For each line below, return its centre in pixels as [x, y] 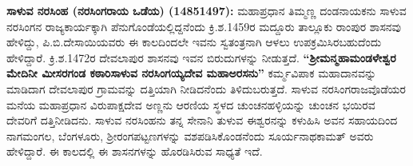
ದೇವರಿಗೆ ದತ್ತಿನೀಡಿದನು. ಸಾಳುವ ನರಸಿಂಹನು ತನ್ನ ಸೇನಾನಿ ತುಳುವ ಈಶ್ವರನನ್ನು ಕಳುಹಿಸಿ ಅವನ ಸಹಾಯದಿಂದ [202, 120]
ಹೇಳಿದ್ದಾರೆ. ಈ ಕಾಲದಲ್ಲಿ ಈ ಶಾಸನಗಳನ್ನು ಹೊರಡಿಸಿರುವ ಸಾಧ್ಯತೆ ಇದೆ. [135, 151]
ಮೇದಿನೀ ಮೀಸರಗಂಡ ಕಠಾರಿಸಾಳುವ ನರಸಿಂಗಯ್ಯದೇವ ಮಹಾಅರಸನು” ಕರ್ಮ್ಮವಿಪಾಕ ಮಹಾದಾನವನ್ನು [192, 73]
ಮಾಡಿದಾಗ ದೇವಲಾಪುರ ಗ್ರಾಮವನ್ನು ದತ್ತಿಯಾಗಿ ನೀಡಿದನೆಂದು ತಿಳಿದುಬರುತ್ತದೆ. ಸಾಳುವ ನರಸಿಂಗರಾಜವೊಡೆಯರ [206, 88]
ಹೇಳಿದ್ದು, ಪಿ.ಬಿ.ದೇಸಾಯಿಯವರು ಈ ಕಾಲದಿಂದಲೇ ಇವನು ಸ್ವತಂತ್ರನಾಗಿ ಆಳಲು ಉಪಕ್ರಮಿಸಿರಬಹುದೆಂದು [194, 42]
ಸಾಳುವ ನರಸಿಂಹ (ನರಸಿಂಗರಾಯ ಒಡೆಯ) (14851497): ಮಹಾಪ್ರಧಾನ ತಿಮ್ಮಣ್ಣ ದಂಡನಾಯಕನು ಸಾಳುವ [206, 10]
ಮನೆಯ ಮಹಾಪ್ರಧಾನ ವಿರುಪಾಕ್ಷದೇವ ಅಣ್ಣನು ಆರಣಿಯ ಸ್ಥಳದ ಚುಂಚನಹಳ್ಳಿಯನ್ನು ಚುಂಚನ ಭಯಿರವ [191, 104]
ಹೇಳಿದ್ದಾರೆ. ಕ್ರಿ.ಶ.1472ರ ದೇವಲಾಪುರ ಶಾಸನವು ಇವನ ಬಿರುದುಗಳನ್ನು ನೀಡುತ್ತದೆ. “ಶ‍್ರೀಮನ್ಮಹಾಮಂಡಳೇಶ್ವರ [201, 57]
